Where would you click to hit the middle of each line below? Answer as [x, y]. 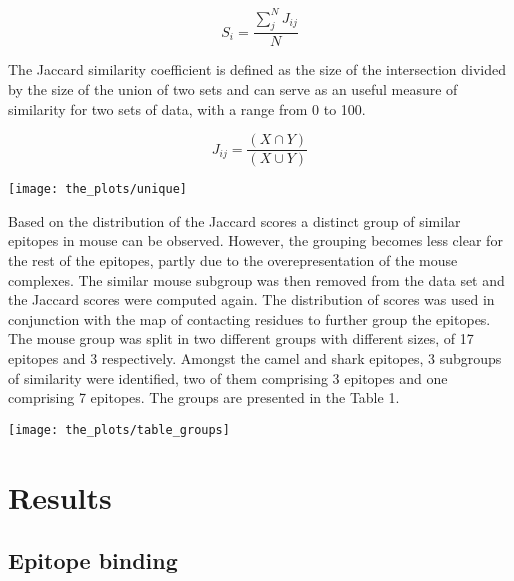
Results [60, 496]
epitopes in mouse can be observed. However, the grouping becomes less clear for [255, 240]
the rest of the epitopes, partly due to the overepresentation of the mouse [233, 260]
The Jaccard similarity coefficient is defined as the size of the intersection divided [257, 69]
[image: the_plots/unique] [97, 189]
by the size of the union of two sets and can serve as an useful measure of [233, 88]
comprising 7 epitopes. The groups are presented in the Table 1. [204, 397]
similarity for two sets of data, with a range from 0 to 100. [187, 108]
